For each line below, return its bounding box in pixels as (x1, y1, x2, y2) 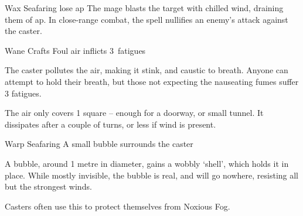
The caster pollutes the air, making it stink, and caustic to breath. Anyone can (5, 64, 288, 76)
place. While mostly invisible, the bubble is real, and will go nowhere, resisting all (5, 169, 299, 181)
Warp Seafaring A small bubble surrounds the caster (5, 138, 193, 150)
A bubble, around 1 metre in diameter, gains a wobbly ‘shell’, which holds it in (5, 157, 289, 169)
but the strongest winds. (5, 180, 92, 193)
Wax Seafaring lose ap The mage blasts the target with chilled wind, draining (5, 2, 284, 13)
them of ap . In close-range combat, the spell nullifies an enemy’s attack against (5, 13, 288, 25)
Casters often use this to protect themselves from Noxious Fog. (5, 200, 230, 212)
